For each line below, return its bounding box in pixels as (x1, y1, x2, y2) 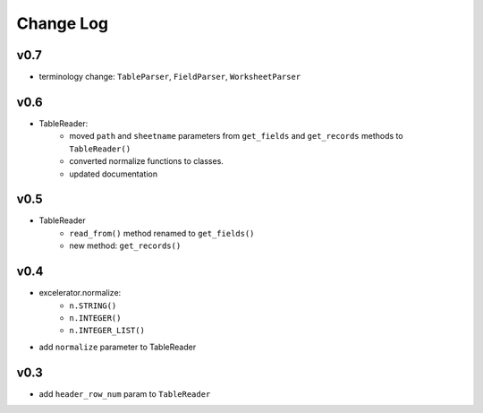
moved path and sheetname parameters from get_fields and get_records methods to (69, 131, 403, 142)
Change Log (16, 13, 109, 33)
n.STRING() (69, 300, 117, 311)
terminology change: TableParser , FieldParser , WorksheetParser (38, 72, 301, 82)
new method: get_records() (69, 240, 182, 251)
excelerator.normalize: (38, 288, 122, 298)
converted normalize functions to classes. (69, 156, 224, 167)
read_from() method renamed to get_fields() (69, 228, 255, 238)
